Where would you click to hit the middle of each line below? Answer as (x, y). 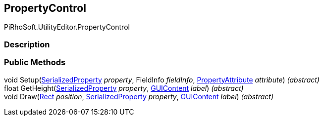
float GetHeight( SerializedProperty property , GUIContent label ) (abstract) (124, 88)
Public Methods (35, 62)
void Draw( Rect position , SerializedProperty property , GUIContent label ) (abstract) (139, 96)
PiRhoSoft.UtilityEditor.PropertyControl (67, 27)
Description (27, 44)
